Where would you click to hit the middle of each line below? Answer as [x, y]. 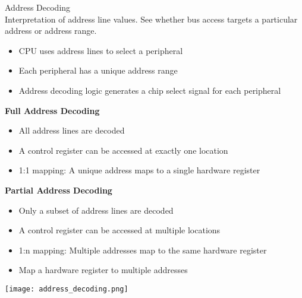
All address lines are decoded [72, 130]
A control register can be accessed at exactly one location [123, 150]
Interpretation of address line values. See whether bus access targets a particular [151, 19]
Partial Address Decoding [59, 190]
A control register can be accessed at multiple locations [119, 230]
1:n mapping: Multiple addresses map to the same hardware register [143, 250]
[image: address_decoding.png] [67, 289]
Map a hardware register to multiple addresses [103, 270]
